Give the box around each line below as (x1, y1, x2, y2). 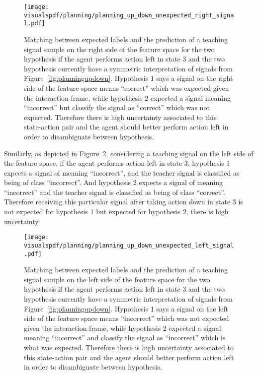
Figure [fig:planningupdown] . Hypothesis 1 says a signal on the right (24, 73, 233, 83)
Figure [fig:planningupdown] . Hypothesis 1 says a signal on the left (24, 303, 228, 313)
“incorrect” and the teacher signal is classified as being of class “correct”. (4, 187, 225, 197)
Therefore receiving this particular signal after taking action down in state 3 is (4, 196, 243, 207)
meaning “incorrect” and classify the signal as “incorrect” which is (24, 332, 226, 343)
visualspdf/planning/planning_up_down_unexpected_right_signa (24, 11, 234, 19)
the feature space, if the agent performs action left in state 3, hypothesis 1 (4, 158, 230, 168)
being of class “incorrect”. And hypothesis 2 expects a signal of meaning (4, 177, 223, 187)
